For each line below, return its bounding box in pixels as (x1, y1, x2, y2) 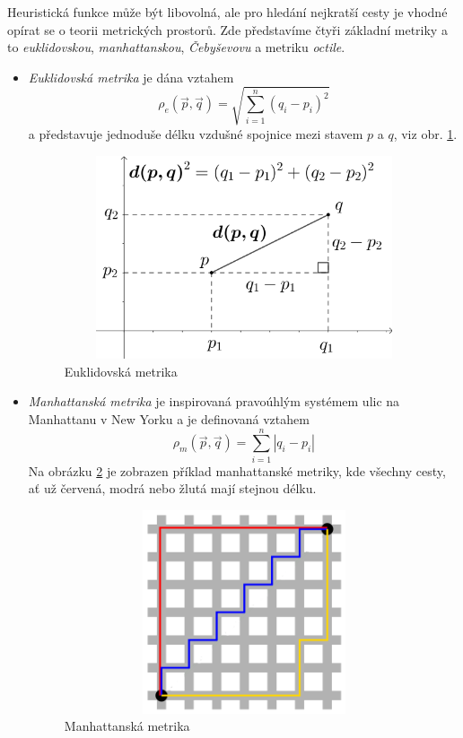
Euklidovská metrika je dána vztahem (28, 67, 234, 86)
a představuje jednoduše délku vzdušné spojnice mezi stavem (28, 124, 363, 143)
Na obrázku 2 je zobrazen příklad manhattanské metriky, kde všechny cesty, (28, 461, 446, 480)
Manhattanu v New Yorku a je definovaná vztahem (28, 410, 310, 429)
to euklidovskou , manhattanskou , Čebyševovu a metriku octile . (7, 38, 345, 56)
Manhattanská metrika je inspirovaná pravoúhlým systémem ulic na (28, 392, 400, 411)
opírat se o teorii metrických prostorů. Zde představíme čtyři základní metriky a (7, 20, 448, 39)
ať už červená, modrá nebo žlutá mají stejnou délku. (28, 479, 317, 498)
